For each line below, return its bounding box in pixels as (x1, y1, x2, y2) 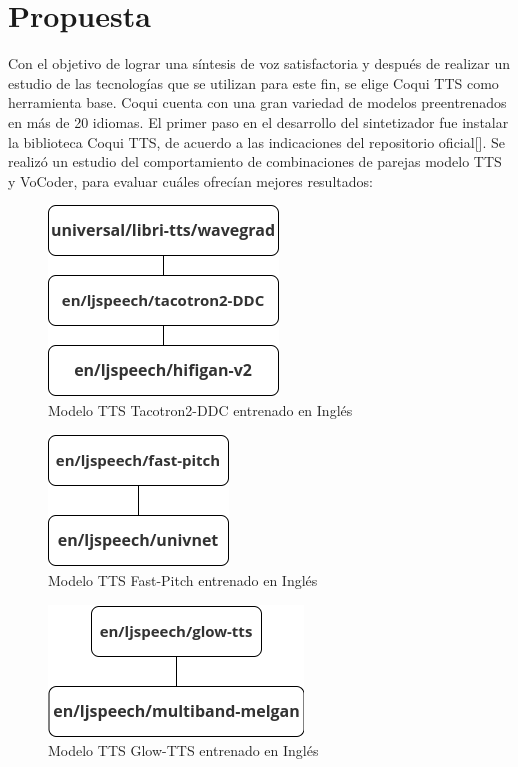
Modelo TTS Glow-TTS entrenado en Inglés (48, 740, 319, 761)
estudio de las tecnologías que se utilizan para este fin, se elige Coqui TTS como (8, 72, 499, 93)
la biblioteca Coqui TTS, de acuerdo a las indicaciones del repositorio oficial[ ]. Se (8, 131, 505, 152)
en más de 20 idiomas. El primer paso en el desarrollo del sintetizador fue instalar (8, 111, 509, 132)
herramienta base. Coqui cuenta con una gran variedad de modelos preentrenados (8, 92, 507, 113)
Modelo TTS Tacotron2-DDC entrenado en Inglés (48, 399, 353, 420)
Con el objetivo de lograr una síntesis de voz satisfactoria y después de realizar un (8, 53, 510, 74)
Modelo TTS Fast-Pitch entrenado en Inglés (48, 570, 318, 591)
